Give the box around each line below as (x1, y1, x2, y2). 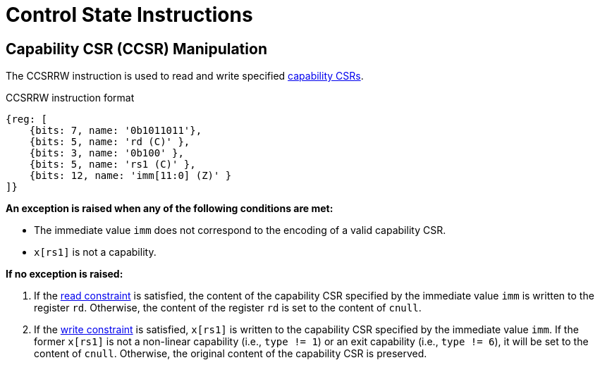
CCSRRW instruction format (6, 92, 135, 104)
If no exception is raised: (6, 268, 123, 280)
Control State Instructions (6, 3, 253, 27)
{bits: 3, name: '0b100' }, (29, 147, 184, 159)
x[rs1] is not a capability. (34, 246, 157, 259)
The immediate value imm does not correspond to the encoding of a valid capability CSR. (34, 224, 446, 237)
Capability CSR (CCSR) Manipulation (6, 39, 267, 58)
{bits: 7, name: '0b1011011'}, (29, 125, 202, 137)
